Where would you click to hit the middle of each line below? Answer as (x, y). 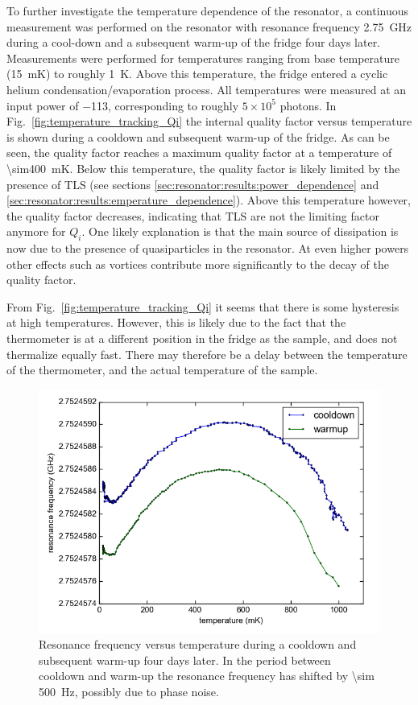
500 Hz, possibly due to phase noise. (129, 692)
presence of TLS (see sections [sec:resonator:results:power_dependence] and (193, 184)
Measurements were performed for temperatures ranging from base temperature (203, 58)
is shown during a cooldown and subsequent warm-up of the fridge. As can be (198, 136)
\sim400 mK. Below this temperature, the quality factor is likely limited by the (203, 168)
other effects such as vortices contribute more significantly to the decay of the (198, 264)
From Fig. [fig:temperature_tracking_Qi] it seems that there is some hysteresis (203, 306)
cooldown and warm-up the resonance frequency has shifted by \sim (207, 676)
